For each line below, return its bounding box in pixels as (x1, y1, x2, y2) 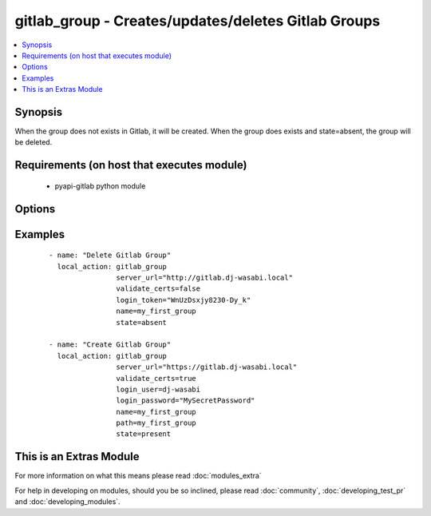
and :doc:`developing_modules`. (14, 497, 121, 506)
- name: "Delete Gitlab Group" (49, 251, 172, 260)
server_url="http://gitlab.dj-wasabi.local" (116, 273, 293, 283)
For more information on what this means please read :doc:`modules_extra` (14, 471, 263, 481)
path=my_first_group (116, 419, 197, 427)
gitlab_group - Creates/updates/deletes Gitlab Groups (14, 12, 381, 30)
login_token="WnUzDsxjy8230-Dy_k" (116, 296, 251, 304)
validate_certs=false (116, 284, 201, 293)
